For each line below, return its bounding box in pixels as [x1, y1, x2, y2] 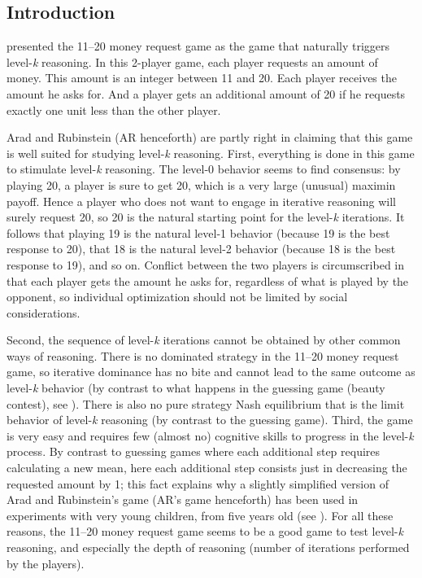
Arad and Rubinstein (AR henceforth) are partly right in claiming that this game [7, 129, 413, 146]
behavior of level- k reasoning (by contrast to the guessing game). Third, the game [7, 411, 413, 428]
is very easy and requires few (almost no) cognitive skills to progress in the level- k [7, 427, 414, 444]
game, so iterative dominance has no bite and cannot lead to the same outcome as [7, 363, 415, 380]
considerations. [7, 304, 80, 321]
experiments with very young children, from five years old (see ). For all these [7, 506, 394, 523]
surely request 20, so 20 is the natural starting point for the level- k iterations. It [7, 208, 405, 226]
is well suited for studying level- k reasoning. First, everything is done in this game [7, 144, 415, 161]
